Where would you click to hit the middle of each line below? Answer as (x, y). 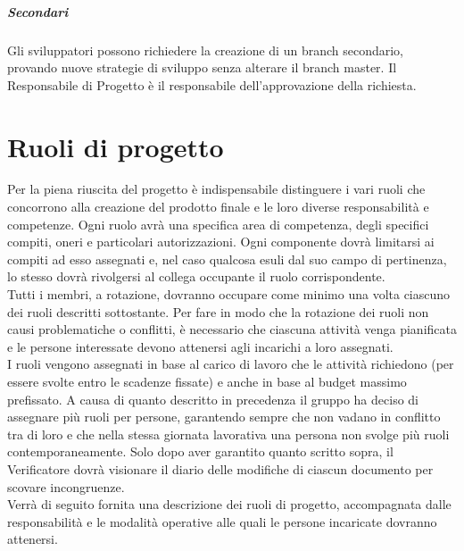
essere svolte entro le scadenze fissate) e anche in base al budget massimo (207, 381)
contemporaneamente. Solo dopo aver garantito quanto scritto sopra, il (200, 451)
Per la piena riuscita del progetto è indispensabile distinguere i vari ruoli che (216, 189)
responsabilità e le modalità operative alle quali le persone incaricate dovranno (222, 521)
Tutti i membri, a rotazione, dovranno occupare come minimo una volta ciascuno (229, 294)
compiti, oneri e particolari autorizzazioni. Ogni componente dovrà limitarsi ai (221, 242)
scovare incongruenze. (66, 486)
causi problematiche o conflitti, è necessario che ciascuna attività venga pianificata (232, 329)
